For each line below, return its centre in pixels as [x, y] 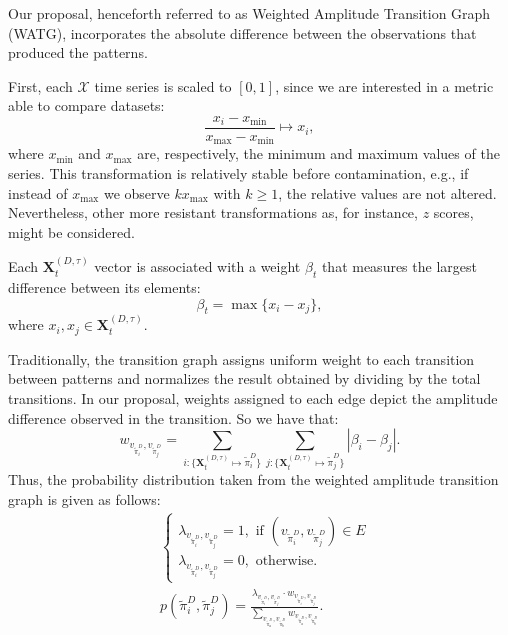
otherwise [284, 561]
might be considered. [71, 231]
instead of [38, 192]
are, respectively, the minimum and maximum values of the [318, 153]
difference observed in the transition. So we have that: [173, 417]
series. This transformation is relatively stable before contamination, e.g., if [238, 173]
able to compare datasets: [86, 105]
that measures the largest [399, 266]
